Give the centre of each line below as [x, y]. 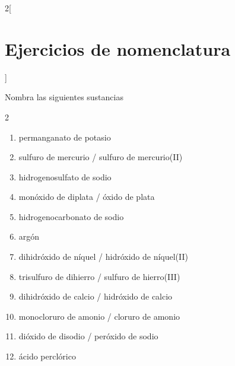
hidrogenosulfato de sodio [65, 176]
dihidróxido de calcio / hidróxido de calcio [96, 296]
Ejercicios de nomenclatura [118, 48]
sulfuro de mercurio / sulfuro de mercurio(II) [101, 157]
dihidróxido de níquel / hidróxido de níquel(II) [104, 257]
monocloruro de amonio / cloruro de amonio [99, 316]
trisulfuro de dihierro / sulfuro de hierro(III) [99, 276]
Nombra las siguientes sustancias [64, 97]
